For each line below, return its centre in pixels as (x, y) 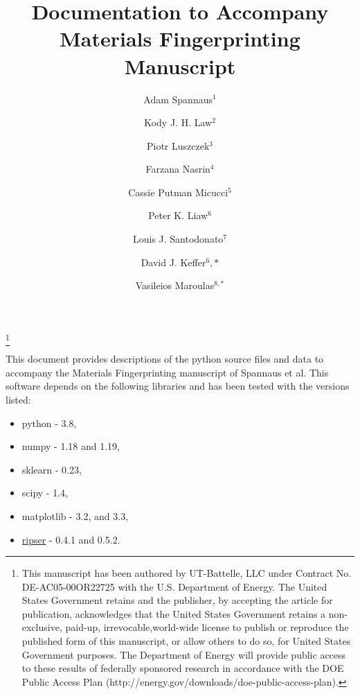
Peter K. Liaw (178, 215)
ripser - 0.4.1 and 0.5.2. (71, 539)
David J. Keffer (173, 262)
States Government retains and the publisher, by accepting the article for (177, 600)
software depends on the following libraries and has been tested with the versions (178, 386)
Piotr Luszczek (178, 145)
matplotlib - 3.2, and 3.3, (75, 515)
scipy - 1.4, (45, 493)
